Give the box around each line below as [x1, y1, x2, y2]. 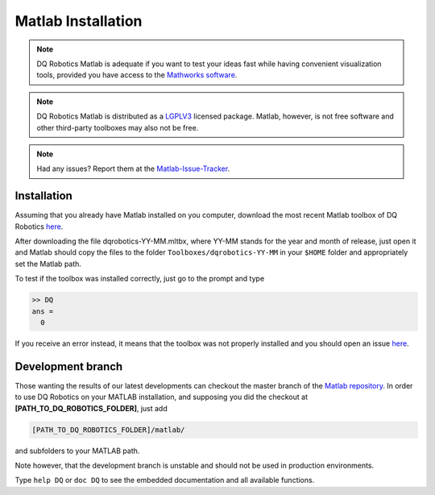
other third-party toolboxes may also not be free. [36, 123, 199, 132]
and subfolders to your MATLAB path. [14, 446, 140, 455]
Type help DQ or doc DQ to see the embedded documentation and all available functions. [14, 476, 315, 485]
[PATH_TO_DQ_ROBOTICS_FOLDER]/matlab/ [31, 425, 185, 435]
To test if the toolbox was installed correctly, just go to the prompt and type [14, 274, 265, 284]
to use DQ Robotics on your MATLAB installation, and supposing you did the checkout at [14, 392, 308, 402]
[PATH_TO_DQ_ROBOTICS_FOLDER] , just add [14, 403, 168, 413]
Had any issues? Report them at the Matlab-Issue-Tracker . [36, 164, 230, 173]
